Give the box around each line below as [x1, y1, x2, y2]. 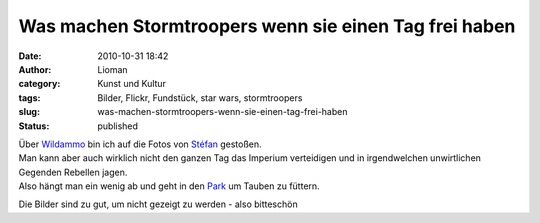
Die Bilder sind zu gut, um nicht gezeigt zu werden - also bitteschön [18, 198, 299, 210]
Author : [18, 63, 52, 75]
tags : [18, 91, 41, 104]
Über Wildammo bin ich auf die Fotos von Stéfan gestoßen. [18, 138, 262, 150]
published [97, 120, 139, 132]
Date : [18, 50, 42, 62]
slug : [18, 106, 40, 118]
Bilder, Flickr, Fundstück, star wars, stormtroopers [97, 91, 303, 104]
